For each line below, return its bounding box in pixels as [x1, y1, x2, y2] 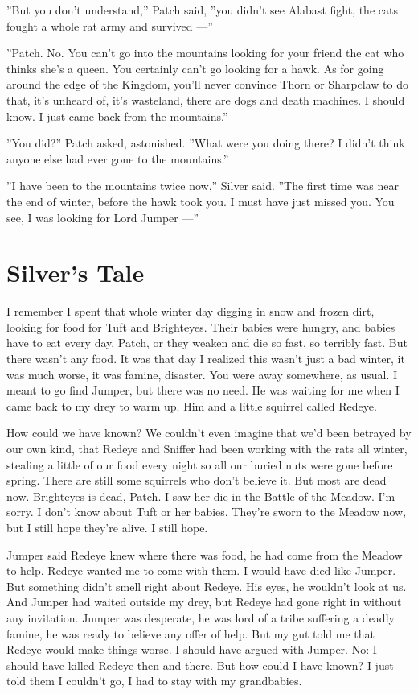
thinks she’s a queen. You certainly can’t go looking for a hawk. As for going [6, 60, 384, 76]
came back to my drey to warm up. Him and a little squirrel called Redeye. [6, 397, 377, 414]
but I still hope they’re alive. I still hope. [6, 518, 208, 535]
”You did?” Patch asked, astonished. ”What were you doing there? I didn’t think [6, 134, 405, 151]
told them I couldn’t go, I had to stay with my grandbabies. [6, 672, 302, 689]
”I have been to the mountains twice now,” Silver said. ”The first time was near [6, 177, 400, 194]
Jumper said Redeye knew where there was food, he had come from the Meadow [6, 546, 403, 563]
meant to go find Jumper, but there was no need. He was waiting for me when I [6, 382, 400, 399]
